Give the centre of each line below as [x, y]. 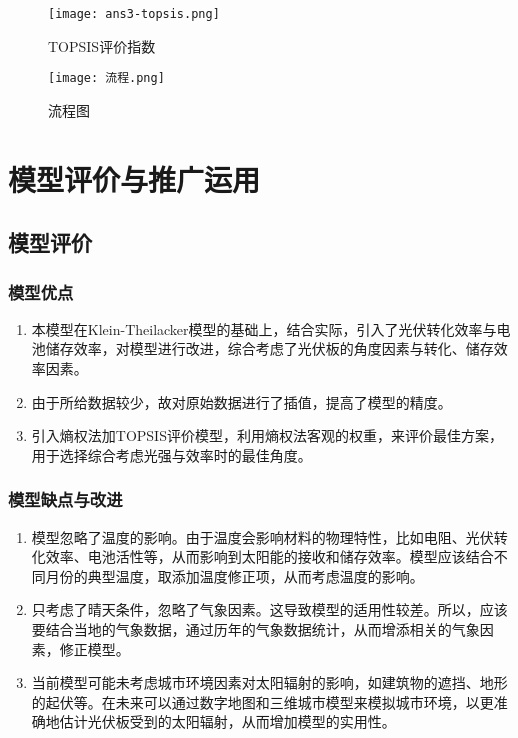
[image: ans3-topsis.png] [134, 14]
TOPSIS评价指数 [102, 45]
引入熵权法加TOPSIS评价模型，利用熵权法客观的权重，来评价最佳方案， [267, 435]
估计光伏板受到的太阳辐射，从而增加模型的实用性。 [227, 721]
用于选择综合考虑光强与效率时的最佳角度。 [171, 454]
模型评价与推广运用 [134, 178]
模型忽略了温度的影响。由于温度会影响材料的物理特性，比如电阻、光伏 [262, 536]
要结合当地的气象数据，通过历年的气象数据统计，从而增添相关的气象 [255, 629]
